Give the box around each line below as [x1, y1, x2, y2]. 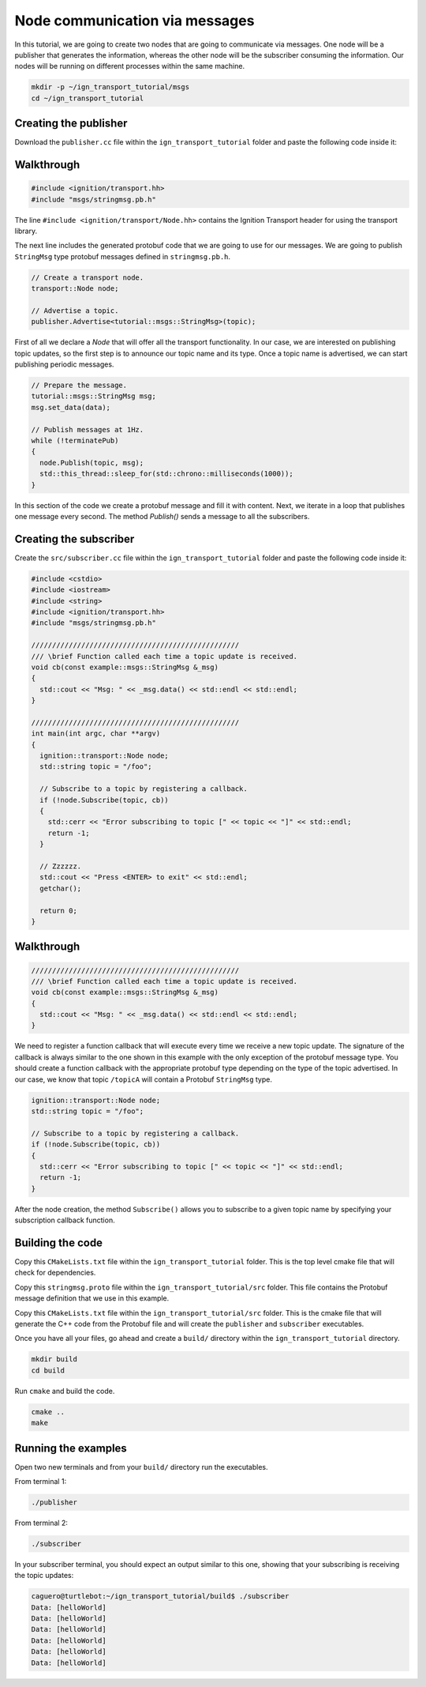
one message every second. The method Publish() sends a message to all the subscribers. [14, 511, 310, 521]
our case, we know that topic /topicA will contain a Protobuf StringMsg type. [14, 1075, 272, 1084]
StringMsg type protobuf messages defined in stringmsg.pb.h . [14, 251, 231, 261]
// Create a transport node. [31, 273, 144, 282]
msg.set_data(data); [31, 403, 110, 412]
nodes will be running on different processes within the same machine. [14, 62, 245, 71]
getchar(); [39, 883, 82, 893]
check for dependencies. [14, 1268, 96, 1278]
